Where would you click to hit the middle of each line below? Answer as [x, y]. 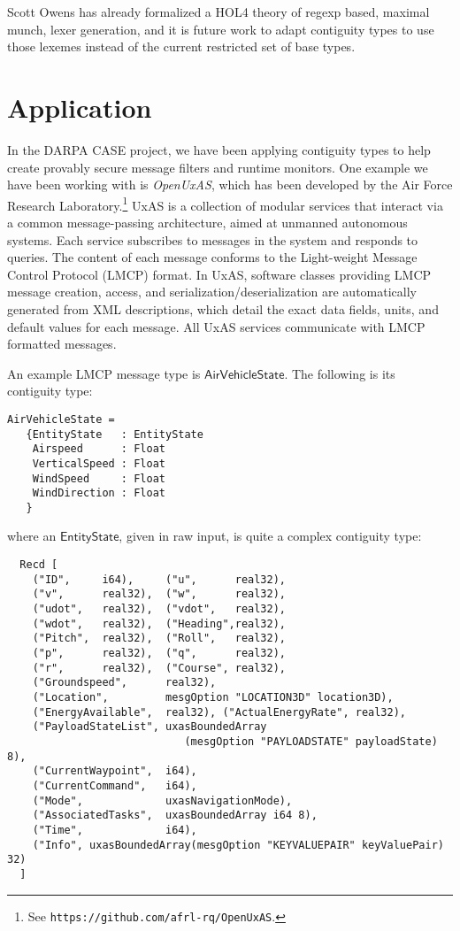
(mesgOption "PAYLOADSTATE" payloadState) [311, 741]
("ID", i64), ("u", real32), [159, 579]
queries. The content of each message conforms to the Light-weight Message [212, 257]
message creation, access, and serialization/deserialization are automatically [212, 292]
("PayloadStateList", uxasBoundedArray [149, 727]
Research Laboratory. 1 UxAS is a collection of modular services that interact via [225, 204]
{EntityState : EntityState [115, 434]
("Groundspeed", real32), [124, 683]
